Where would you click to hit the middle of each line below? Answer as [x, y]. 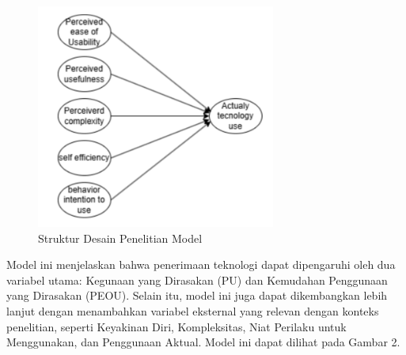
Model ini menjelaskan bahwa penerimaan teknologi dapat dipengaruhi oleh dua [201, 264]
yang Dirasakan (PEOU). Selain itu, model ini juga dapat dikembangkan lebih [197, 295]
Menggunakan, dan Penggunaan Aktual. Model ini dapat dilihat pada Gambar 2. [203, 342]
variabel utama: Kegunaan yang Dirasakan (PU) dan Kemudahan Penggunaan [197, 279]
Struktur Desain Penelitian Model [120, 238]
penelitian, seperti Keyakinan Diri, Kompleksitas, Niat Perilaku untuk [176, 326]
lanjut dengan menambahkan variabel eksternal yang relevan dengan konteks [193, 311]
